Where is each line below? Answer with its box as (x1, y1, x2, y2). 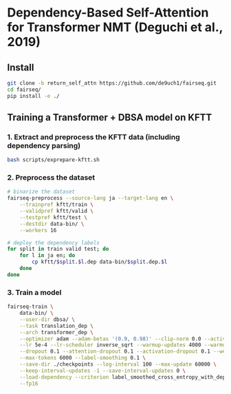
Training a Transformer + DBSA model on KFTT (7, 112, 212, 123)
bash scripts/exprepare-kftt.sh (7, 156, 100, 163)
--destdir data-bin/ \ (19, 220, 85, 227)
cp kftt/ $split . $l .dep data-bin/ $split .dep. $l (32, 258, 168, 266)
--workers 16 (19, 227, 57, 234)
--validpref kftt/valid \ (19, 208, 94, 215)
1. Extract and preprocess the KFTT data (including (7, 132, 180, 142)
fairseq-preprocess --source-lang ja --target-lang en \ (7, 195, 174, 202)
